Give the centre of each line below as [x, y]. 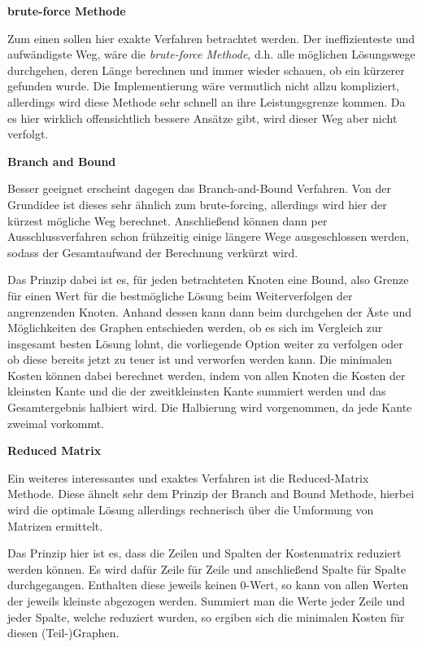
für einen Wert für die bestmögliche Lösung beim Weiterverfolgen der [180, 295]
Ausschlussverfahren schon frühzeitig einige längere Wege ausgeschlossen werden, [208, 236]
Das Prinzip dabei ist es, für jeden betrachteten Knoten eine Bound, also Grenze [208, 280]
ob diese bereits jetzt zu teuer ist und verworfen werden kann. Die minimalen [200, 359]
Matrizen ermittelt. [55, 525]
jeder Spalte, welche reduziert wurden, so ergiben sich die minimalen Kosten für [206, 616]
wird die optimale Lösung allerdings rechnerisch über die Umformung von [191, 510]
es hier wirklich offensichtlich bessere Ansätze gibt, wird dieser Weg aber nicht [202, 118]
